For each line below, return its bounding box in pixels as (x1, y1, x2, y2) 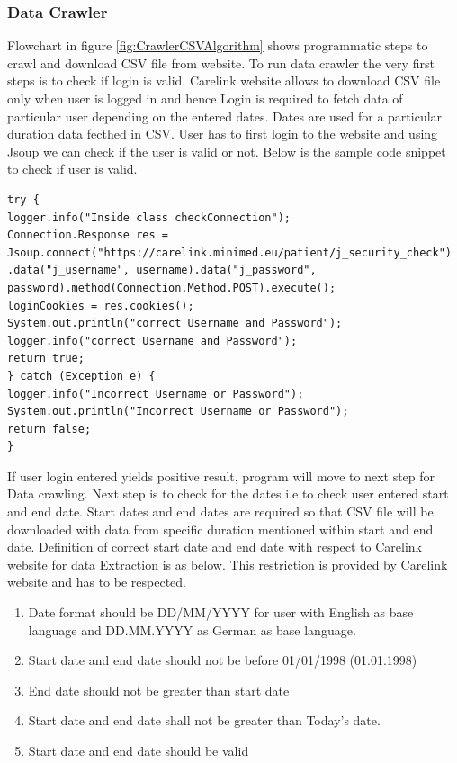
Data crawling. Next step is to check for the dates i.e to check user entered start (7, 484, 449, 503)
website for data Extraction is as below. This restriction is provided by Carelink (7, 554, 448, 573)
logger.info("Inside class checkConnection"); (7, 211, 291, 224)
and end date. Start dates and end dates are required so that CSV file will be (7, 502, 434, 521)
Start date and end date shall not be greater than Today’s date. (28, 711, 381, 730)
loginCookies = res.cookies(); (7, 299, 194, 312)
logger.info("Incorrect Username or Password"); (7, 387, 304, 400)
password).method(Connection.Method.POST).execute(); (7, 281, 336, 294)
